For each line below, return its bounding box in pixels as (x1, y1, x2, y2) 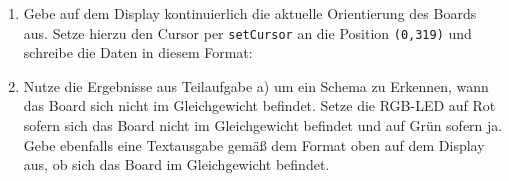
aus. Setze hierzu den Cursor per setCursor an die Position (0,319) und (23, 22, 472, 43)
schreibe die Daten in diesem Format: (23, 42, 253, 63)
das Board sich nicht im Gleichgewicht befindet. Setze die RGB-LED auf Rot (23, 95, 496, 116)
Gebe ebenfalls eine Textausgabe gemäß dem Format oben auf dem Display (23, 134, 485, 155)
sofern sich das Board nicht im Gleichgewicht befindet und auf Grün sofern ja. (23, 115, 503, 136)
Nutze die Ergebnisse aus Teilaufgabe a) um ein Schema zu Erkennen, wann (23, 75, 489, 96)
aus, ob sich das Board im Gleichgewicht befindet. (23, 154, 330, 175)
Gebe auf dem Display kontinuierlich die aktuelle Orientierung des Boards (23, 3, 477, 23)
